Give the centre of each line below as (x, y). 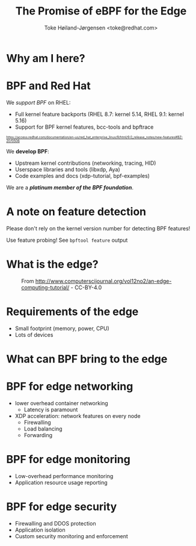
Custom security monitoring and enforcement (71, 536)
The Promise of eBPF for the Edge (101, 11)
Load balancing (43, 429)
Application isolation (40, 530)
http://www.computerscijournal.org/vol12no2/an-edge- (103, 281)
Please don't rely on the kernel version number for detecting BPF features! (98, 228)
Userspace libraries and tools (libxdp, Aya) (67, 169)
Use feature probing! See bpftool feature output (67, 240)
